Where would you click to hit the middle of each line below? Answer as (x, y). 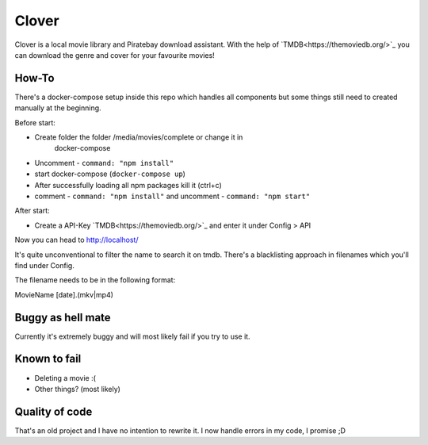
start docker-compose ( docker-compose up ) (110, 174)
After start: (32, 211)
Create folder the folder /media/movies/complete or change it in (139, 137)
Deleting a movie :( (65, 378)
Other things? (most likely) (77, 389)
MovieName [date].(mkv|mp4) (64, 294)
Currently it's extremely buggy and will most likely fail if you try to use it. (132, 336)
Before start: (35, 122)
